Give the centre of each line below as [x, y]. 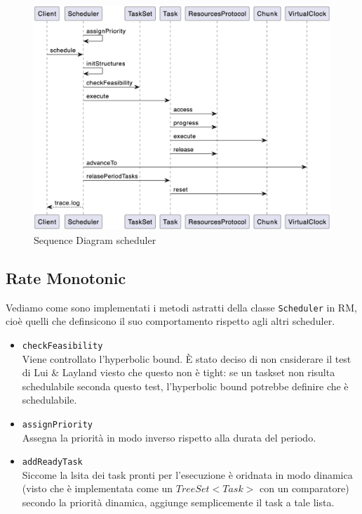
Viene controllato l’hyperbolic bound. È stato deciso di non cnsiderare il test [187, 358]
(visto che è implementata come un [98, 488]
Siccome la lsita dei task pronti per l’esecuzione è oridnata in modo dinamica [187, 474]
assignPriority [58, 424]
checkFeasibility [62, 346]
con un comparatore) [304, 488]
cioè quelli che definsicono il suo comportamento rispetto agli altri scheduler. [170, 321]
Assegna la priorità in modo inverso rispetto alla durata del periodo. [169, 437]
